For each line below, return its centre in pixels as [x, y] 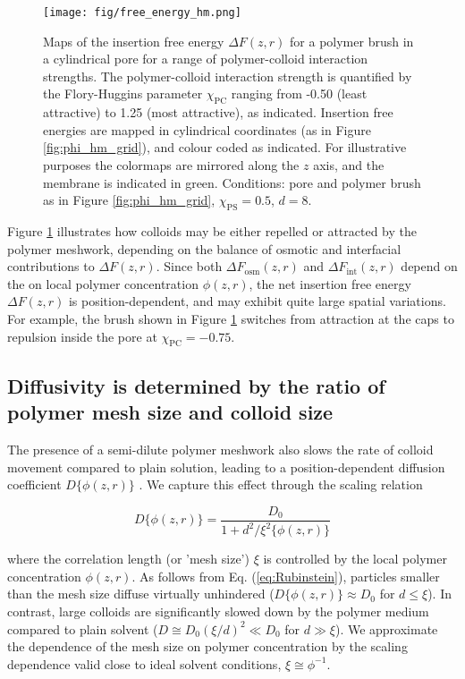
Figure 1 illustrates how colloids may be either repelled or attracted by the [212, 231]
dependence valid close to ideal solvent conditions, [144, 663]
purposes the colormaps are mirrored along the [171, 165]
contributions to [51, 266]
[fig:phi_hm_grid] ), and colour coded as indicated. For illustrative [225, 147]
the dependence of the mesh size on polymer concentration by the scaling [207, 646]
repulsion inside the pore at [82, 336]
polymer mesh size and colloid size [170, 412]
